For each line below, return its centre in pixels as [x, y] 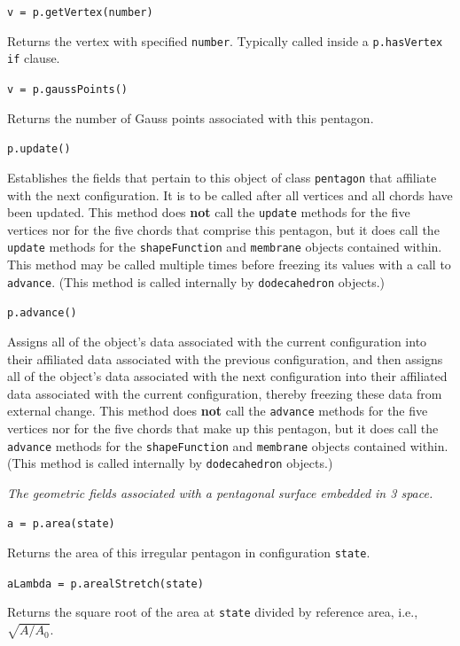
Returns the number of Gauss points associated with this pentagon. [191, 117]
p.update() [39, 149]
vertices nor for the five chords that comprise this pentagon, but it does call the [223, 229]
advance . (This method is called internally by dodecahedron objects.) [196, 281]
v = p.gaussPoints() [68, 89]
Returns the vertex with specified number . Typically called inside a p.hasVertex [225, 40]
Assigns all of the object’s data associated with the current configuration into [217, 341]
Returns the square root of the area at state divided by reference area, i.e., [213, 612]
